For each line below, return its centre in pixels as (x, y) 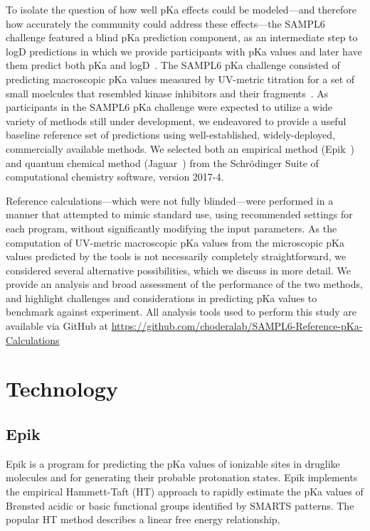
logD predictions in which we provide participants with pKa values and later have (184, 51)
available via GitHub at (57, 326)
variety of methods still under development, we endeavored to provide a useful (176, 120)
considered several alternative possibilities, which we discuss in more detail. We (178, 270)
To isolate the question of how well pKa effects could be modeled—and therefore (181, 9)
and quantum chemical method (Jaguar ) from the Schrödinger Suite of (162, 162)
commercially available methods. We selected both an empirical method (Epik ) (180, 148)
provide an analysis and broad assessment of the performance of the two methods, (184, 284)
